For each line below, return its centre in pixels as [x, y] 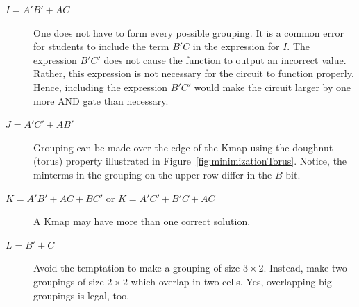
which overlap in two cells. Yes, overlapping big [231, 281]
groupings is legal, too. [82, 295]
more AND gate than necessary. [101, 100]
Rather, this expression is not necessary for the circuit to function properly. [194, 73]
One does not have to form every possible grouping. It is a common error [189, 32]
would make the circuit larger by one [273, 86]
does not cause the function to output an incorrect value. [225, 59]
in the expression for [236, 46]
